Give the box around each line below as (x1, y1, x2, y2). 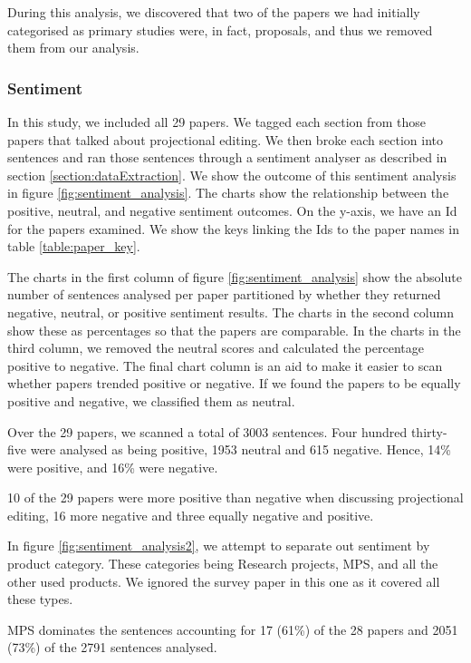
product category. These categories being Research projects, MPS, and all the (7, 554, 438, 573)
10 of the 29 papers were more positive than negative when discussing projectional (7, 488, 464, 507)
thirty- (410, 422, 447, 441)
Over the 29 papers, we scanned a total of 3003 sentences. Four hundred (7, 422, 408, 441)
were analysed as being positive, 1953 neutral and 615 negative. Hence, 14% (30, 440, 451, 459)
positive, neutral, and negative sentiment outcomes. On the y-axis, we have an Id (7, 200, 457, 219)
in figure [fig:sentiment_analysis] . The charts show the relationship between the (7, 183, 449, 202)
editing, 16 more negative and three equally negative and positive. (7, 505, 374, 524)
